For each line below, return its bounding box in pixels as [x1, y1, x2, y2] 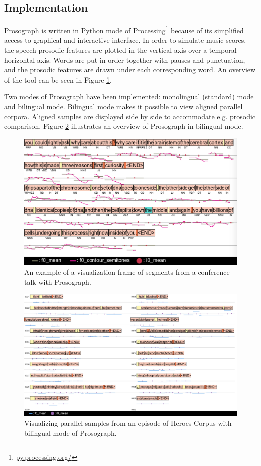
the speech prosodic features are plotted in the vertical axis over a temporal [4, 45, 237, 55]
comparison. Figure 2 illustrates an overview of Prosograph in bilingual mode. [4, 121, 243, 131]
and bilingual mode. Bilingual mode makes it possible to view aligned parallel [4, 101, 243, 112]
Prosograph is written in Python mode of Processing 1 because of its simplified [4, 24, 244, 35]
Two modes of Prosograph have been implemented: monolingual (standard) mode [4, 91, 254, 102]
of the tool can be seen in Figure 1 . [4, 74, 112, 85]
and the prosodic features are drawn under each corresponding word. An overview [4, 64, 256, 75]
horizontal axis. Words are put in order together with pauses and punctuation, [4, 54, 245, 65]
